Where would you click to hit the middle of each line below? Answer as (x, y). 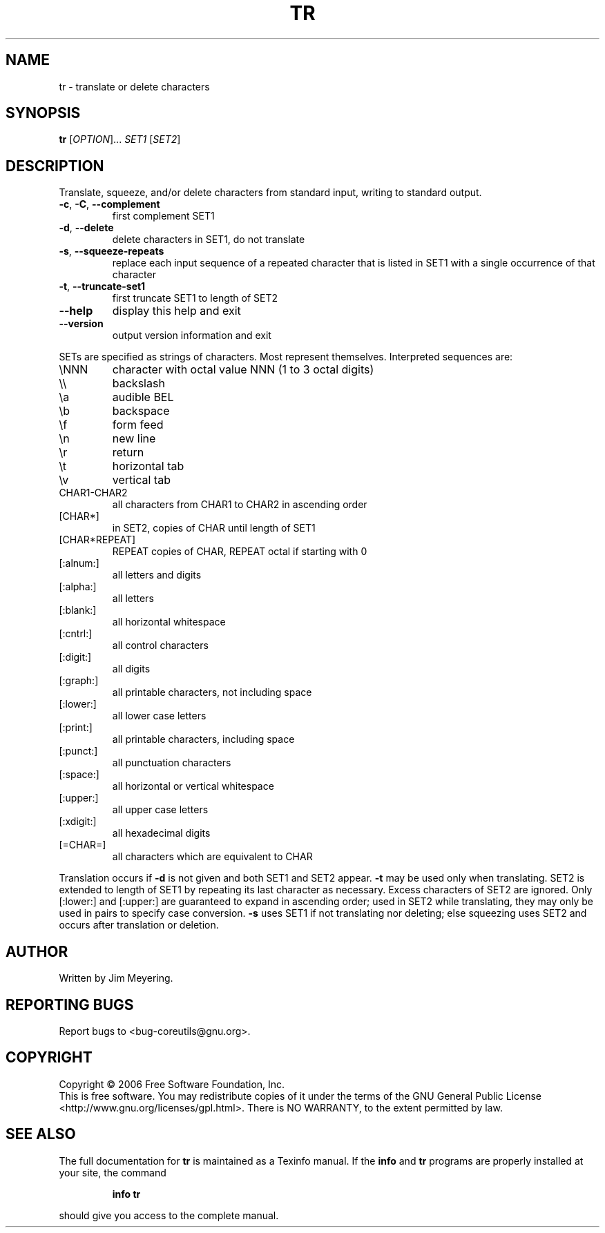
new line (134, 439)
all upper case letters (160, 810)
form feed (138, 425)
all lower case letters (159, 716)
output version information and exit (192, 336)
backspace (141, 411)
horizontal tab (148, 466)
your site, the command (113, 1172)
